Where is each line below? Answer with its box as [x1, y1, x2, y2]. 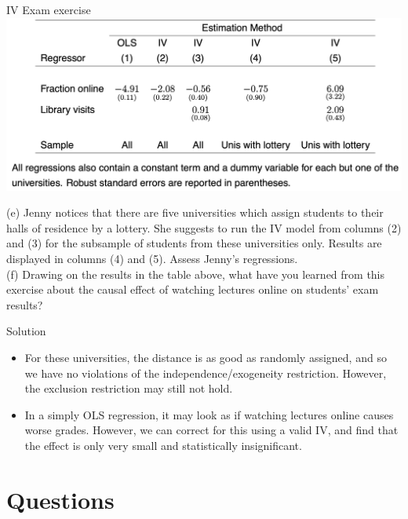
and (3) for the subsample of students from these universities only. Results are [6, 235, 382, 251]
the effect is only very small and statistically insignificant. [24, 437, 302, 453]
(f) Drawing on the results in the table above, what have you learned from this [6, 265, 385, 282]
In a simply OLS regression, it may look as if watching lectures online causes [24, 406, 394, 422]
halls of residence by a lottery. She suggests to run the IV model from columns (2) [6, 219, 402, 236]
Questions [6, 483, 115, 515]
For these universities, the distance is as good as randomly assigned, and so [24, 349, 387, 365]
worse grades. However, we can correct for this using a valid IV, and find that [24, 422, 399, 438]
